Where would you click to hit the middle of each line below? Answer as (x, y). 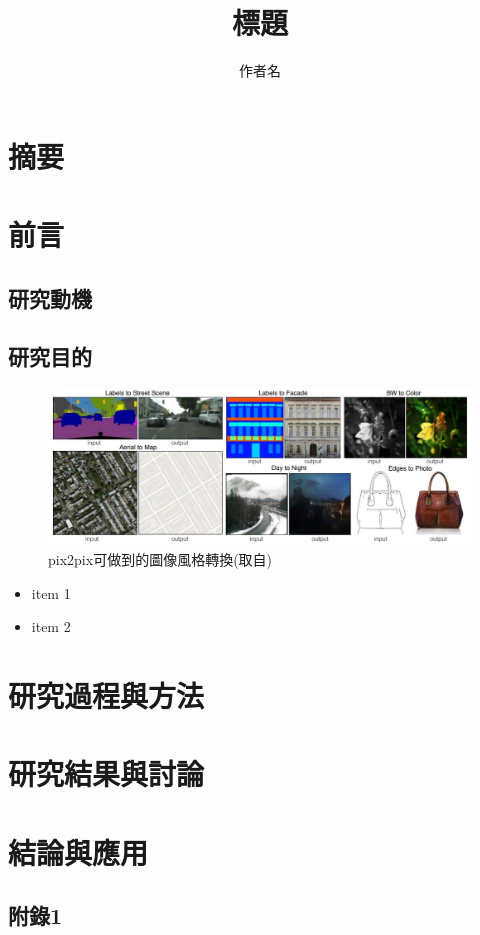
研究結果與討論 (106, 773)
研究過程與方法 (106, 694)
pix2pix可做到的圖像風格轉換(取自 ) (160, 558)
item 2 (51, 626)
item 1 (51, 592)
